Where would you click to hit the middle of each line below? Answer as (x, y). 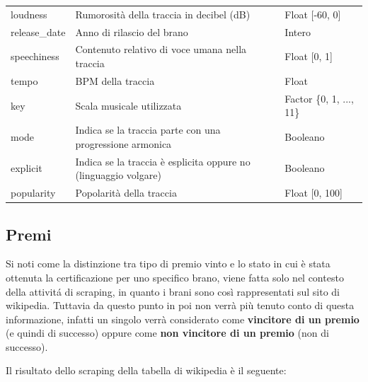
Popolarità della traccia (126, 193)
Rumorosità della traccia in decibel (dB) (163, 14)
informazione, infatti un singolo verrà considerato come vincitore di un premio (183, 319)
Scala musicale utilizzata (128, 105)
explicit (27, 168)
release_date (38, 31)
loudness (29, 14)
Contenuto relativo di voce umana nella (161, 49)
